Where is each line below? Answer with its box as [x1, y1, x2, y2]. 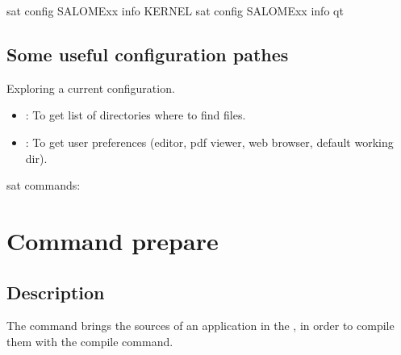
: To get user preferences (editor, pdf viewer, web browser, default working [25, 133, 394, 150]
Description [6, 279, 105, 304]
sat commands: [6, 177, 81, 194]
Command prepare [6, 223, 219, 257]
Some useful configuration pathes [6, 41, 289, 66]
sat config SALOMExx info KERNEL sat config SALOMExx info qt [6, 2, 344, 19]
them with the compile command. [6, 332, 173, 349]
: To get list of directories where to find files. [25, 106, 246, 123]
